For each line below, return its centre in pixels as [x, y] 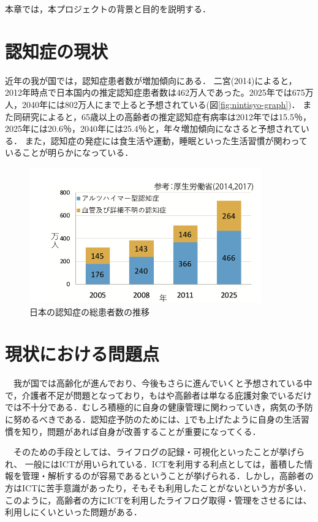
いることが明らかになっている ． [69, 152]
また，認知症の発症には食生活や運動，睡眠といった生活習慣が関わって [166, 140]
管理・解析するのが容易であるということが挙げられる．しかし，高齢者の [168, 476]
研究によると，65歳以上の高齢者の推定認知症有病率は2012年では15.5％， [166, 116]
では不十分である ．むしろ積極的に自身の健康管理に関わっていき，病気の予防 [159, 407]
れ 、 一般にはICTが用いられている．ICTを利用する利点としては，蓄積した [155, 463]
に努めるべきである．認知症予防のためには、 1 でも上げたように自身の [144, 419]
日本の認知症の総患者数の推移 [89, 311]
